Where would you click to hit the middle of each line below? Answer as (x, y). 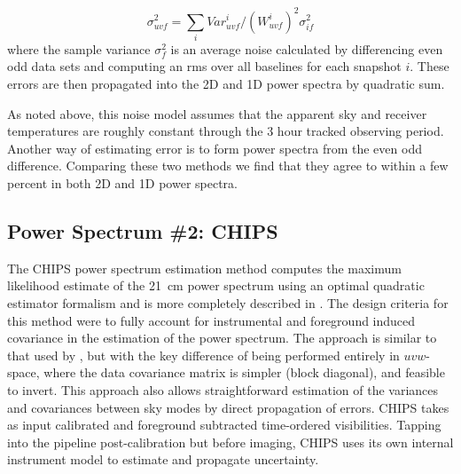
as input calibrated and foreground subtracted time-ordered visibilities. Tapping (224, 425)
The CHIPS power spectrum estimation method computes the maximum (204, 268)
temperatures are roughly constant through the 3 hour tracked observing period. (226, 131)
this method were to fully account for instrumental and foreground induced (211, 320)
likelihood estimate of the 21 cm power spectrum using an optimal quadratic (216, 285)
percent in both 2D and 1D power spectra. (122, 182)
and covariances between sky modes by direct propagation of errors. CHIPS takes (228, 407)
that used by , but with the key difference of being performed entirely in (203, 355)
